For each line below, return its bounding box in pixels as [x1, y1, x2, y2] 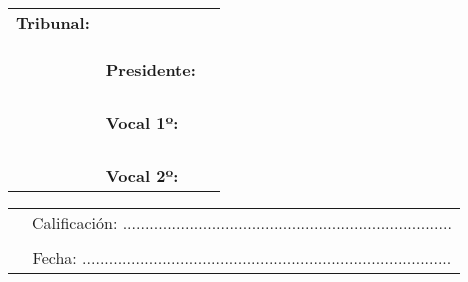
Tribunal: [16, 11, 90, 34]
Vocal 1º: [105, 111, 179, 134]
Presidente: [105, 58, 196, 81]
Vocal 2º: [105, 164, 179, 187]
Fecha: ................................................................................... [32, 246, 452, 269]
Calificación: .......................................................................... [32, 211, 452, 234]
